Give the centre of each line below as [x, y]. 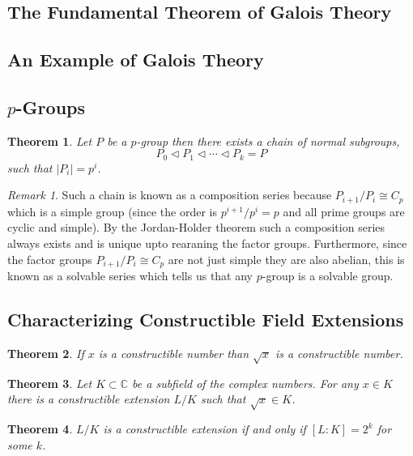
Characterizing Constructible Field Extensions [206, 320]
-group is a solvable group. [328, 276]
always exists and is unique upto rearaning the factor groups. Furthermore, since [207, 243]
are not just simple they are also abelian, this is [286, 259]
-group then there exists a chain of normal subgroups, [268, 141]
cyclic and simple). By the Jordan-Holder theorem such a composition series [196, 227]
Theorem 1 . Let [50, 141]
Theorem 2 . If [46, 353]
